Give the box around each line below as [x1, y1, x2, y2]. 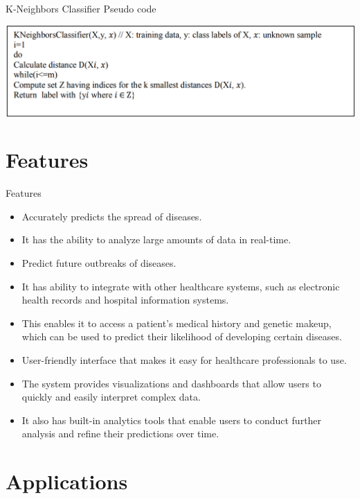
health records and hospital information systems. [21, 292, 229, 307]
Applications [6, 467, 128, 496]
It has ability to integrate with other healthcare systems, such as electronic [21, 279, 340, 293]
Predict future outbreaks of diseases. [21, 256, 177, 270]
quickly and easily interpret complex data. [21, 389, 201, 404]
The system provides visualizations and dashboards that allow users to [21, 376, 321, 390]
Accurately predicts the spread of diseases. [21, 209, 202, 223]
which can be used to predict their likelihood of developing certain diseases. [21, 329, 342, 344]
